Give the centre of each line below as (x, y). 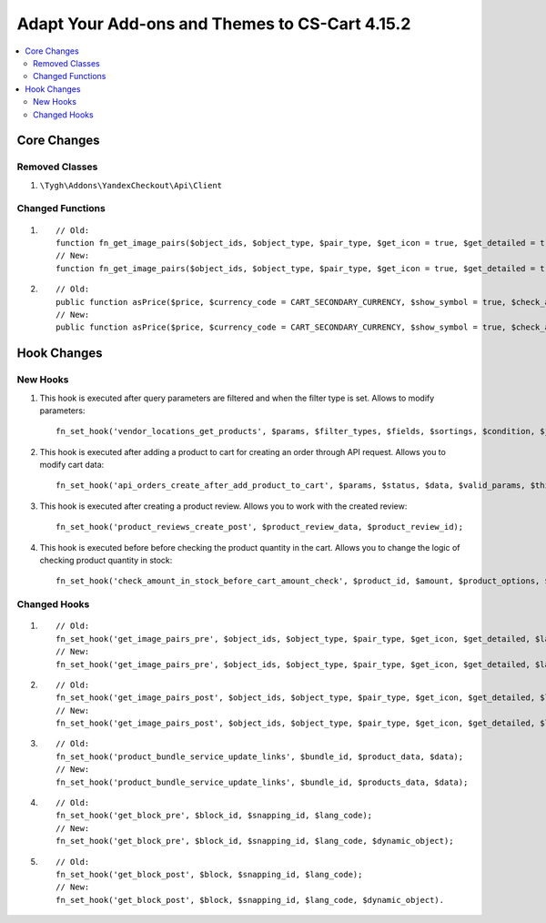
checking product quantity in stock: (106, 561)
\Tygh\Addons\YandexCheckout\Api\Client (131, 185)
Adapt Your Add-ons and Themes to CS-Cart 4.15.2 (214, 24)
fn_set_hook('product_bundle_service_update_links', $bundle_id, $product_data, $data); (260, 756)
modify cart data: (72, 465)
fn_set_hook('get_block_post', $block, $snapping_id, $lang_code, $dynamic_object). (250, 900)
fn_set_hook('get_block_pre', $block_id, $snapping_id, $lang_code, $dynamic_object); (255, 841)
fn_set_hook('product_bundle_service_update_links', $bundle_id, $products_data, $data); (262, 782)
